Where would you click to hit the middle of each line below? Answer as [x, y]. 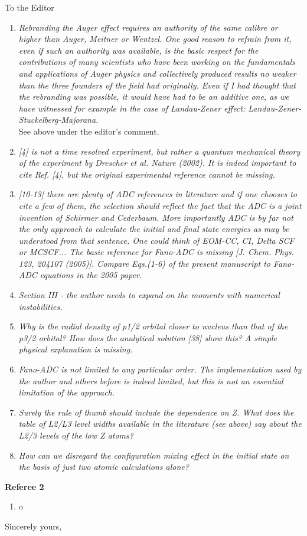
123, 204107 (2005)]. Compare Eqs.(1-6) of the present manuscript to [144, 263]
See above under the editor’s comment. [89, 131]
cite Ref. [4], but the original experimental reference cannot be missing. [147, 174]
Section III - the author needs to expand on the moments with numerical [149, 295]
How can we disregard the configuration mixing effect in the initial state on [154, 455]
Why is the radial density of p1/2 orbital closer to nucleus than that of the [153, 326]
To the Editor [30, 7]
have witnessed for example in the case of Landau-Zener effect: [132, 108]
